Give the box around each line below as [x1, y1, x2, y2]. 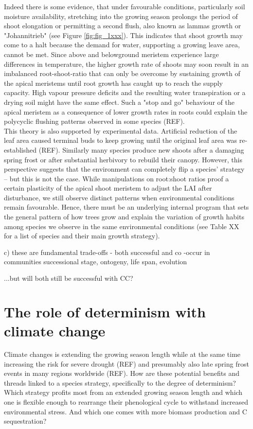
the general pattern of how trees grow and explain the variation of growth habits [4, 212, 244, 222]
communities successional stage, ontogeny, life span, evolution [4, 256, 187, 267]
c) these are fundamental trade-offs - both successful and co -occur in [4, 247, 210, 257]
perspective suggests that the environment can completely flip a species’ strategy [4, 164, 245, 174]
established [4, 144, 37, 155]
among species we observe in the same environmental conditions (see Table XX [4, 221, 239, 231]
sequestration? [4, 416, 47, 426]
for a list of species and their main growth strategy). [4, 231, 160, 241]
